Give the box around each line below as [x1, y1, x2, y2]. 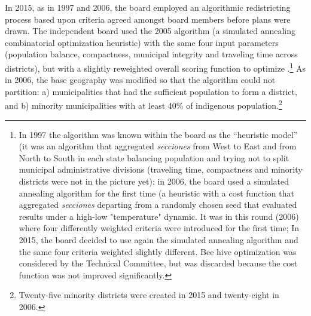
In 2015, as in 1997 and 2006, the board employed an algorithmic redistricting [5, 1, 291, 13]
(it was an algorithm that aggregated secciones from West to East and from [19, 140, 297, 152]
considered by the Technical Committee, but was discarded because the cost [19, 257, 298, 269]
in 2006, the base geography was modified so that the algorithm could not [5, 73, 276, 86]
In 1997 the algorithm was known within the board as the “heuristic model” [19, 128, 298, 140]
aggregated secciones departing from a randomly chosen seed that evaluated [19, 198, 297, 211]
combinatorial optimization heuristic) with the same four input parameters [5, 36, 279, 48]
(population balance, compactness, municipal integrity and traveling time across [5, 48, 298, 60]
